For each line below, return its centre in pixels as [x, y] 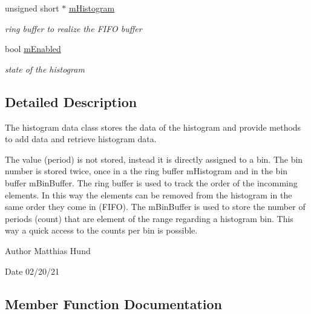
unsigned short [32, 8]
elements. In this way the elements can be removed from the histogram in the [149, 195]
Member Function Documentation [114, 303]
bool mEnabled [33, 49]
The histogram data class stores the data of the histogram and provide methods [153, 127]
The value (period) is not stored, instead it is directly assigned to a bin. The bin [154, 159]
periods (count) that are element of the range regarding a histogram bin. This [149, 218]
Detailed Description [71, 101]
